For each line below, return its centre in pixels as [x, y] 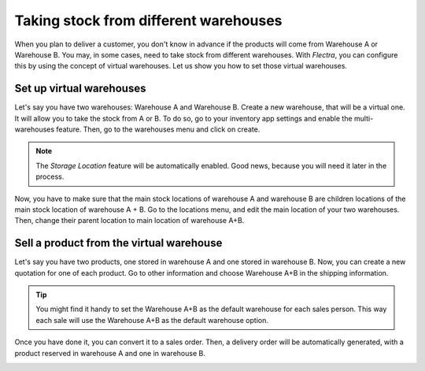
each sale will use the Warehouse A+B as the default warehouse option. [152, 320]
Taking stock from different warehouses [148, 20]
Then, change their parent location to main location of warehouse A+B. [129, 221]
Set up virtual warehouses [80, 89]
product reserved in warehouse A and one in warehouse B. [110, 353]
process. [50, 176]
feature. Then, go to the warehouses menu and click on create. [158, 129]
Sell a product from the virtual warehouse [118, 243]
